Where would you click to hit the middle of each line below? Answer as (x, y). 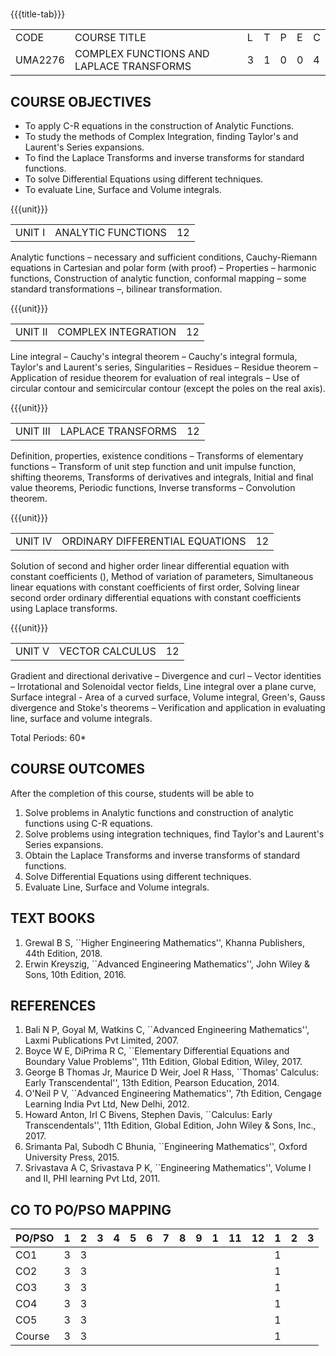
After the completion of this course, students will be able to (132, 793)
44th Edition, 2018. (63, 953)
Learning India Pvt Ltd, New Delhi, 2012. (107, 1104)
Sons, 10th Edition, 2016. (75, 974)
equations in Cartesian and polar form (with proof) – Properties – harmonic (163, 267)
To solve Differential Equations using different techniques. (144, 179)
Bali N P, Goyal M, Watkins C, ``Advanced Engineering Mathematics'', (167, 1030)
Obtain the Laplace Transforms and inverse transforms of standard (162, 855)
